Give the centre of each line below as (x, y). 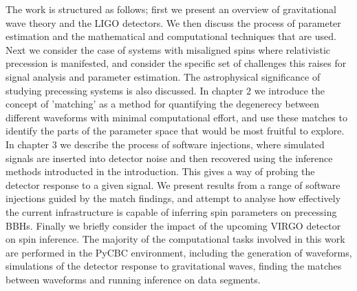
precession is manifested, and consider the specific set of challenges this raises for (176, 63)
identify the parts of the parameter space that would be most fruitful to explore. (175, 131)
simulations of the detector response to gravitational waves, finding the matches (174, 266)
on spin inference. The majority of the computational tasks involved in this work (175, 239)
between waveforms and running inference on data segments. (133, 279)
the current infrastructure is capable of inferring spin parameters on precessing (171, 211)
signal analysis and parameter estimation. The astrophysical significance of (163, 76)
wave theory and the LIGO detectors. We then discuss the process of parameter (173, 22)
